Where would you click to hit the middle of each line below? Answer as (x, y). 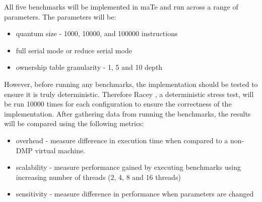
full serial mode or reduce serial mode (74, 50)
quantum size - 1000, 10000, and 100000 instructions (97, 33)
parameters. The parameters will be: (60, 16)
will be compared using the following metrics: (74, 123)
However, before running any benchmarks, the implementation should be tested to (131, 84)
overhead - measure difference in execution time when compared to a (122, 140)
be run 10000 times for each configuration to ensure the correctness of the (118, 104)
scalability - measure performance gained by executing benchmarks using (128, 167)
